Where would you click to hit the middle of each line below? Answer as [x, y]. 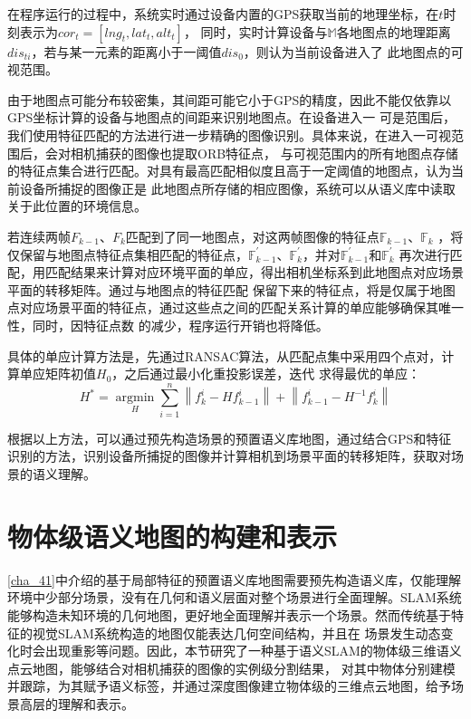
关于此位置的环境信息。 [77, 206]
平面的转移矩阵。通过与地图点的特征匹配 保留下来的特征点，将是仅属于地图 [231, 289]
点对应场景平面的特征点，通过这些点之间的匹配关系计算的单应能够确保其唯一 [235, 307]
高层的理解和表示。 [77, 703]
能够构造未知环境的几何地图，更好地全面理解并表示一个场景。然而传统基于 [229, 614]
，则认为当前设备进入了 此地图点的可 [353, 51]
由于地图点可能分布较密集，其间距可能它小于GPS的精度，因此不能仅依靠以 [230, 99]
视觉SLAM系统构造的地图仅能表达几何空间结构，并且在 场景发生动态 [236, 633]
